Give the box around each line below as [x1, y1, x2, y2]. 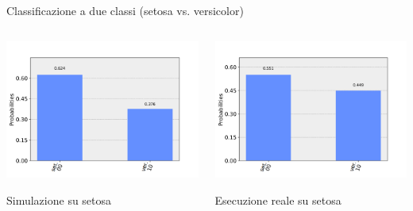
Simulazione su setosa [6, 191, 112, 208]
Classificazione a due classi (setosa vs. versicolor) [6, 2, 244, 18]
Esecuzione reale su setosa [214, 191, 342, 208]
